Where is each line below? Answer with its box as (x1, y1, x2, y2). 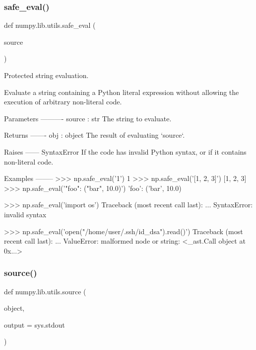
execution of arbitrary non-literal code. (4, 96, 122, 107)
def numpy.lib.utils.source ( (4, 286, 86, 296)
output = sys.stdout (4, 319, 65, 330)
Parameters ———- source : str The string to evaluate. (4, 113, 172, 123)
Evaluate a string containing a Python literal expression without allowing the (4, 87, 239, 97)
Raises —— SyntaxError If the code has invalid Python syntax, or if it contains (4, 146, 247, 157)
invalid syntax (4, 209, 47, 219)
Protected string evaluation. (4, 70, 89, 80)
